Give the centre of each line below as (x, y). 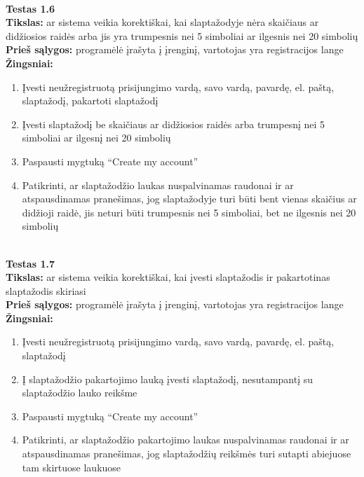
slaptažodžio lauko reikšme (80, 393)
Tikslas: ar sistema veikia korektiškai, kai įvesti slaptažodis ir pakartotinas (168, 277)
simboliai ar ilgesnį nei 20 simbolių (96, 138)
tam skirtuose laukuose (72, 467)
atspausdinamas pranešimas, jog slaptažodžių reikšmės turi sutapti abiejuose (187, 454)
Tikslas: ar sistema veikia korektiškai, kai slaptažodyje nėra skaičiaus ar (162, 22)
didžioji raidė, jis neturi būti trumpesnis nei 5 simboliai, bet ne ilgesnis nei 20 (189, 212)
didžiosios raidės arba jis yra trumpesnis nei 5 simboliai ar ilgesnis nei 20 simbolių (182, 35)
